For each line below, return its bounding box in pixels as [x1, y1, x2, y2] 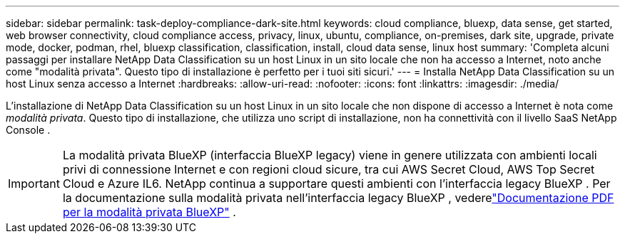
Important [8, 176, 60, 191]
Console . [6, 124, 51, 136]
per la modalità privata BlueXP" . [62, 205, 236, 219]
